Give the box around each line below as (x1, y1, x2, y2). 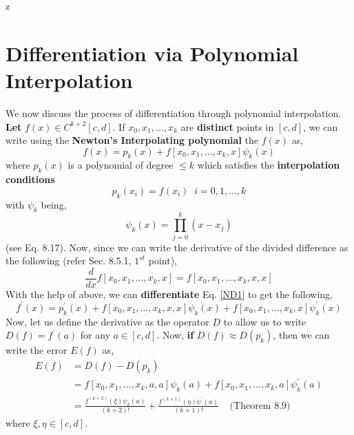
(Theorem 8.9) (229, 401, 291, 411)
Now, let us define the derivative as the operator (6, 314, 209, 328)
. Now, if (156, 328, 194, 342)
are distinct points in (180, 119, 274, 134)
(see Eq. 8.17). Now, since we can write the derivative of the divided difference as (6, 240, 348, 254)
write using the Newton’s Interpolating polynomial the (6, 133, 258, 147)
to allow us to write (223, 314, 306, 328)
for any (80, 328, 111, 342)
